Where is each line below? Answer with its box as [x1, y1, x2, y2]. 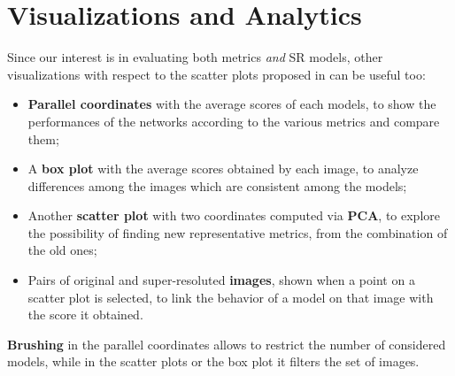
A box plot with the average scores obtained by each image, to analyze [27, 159, 419, 178]
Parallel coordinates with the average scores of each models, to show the [27, 95, 436, 113]
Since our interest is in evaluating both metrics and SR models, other [7, 48, 383, 66]
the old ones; [27, 241, 97, 259]
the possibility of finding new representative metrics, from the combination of [27, 223, 448, 242]
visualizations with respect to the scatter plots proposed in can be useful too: [7, 65, 426, 83]
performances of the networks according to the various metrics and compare [27, 111, 440, 130]
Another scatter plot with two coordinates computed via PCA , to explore [27, 206, 440, 225]
